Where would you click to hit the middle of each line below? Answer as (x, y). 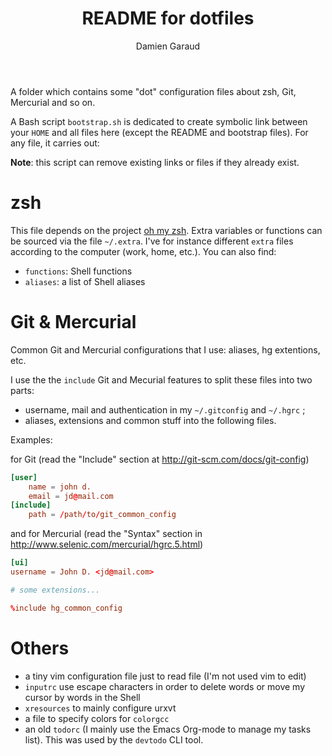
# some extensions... (55, 590)
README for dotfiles (168, 18)
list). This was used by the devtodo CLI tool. (114, 739)
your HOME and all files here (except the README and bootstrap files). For (159, 132)
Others (40, 648)
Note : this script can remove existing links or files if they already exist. (155, 162)
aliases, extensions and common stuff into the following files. (150, 420)
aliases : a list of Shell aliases (85, 281)
